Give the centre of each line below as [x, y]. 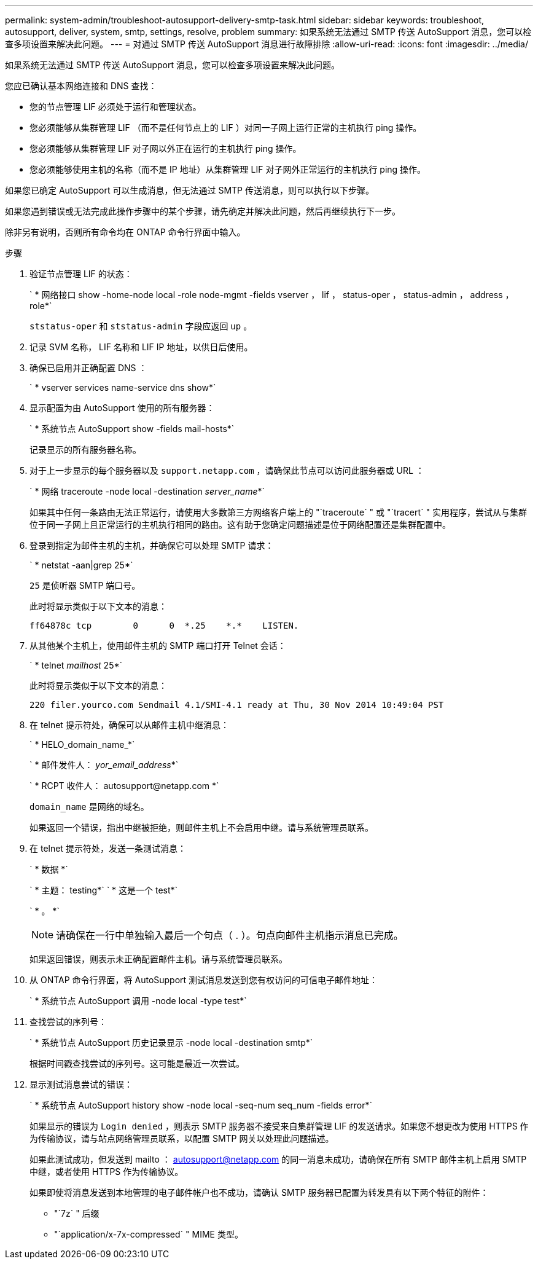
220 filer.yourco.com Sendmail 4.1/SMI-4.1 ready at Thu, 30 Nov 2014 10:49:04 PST [237, 705]
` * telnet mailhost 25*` [76, 665]
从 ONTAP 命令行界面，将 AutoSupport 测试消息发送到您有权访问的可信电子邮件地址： [204, 980]
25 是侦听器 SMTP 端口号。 [85, 585]
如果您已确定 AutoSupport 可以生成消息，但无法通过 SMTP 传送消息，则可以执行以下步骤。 [189, 190]
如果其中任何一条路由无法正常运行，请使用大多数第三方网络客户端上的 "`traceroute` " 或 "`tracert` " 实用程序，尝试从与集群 [278, 512]
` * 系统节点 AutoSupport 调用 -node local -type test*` [138, 1001]
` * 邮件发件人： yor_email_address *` [104, 765]
